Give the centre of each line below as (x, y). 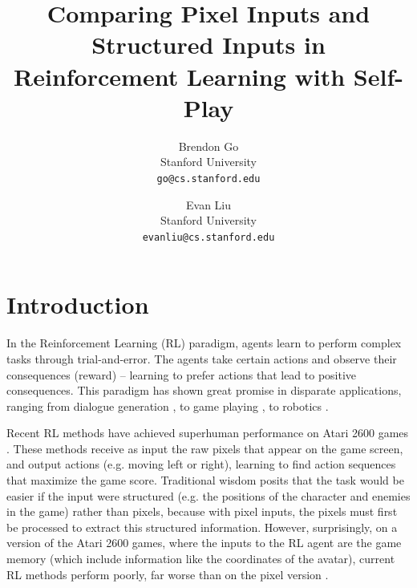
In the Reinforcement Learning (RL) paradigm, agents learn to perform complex (204, 343)
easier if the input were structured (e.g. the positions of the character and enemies (208, 495)
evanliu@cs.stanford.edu (208, 237)
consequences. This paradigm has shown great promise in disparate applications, (204, 390)
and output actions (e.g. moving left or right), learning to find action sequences (201, 464)
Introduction (78, 304)
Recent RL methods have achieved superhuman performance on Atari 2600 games (208, 433)
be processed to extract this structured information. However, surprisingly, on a (202, 527)
